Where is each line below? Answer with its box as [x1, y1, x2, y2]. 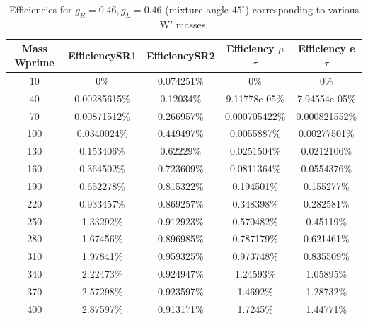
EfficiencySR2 [146, 48, 215, 63]
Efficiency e [298, 41, 355, 56]
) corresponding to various [245, 2, 360, 16]
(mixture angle [165, 2, 229, 16]
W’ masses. [159, 16, 209, 31]
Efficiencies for [8, 2, 72, 16]
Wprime [14, 54, 54, 69]
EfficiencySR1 [68, 48, 137, 63]
